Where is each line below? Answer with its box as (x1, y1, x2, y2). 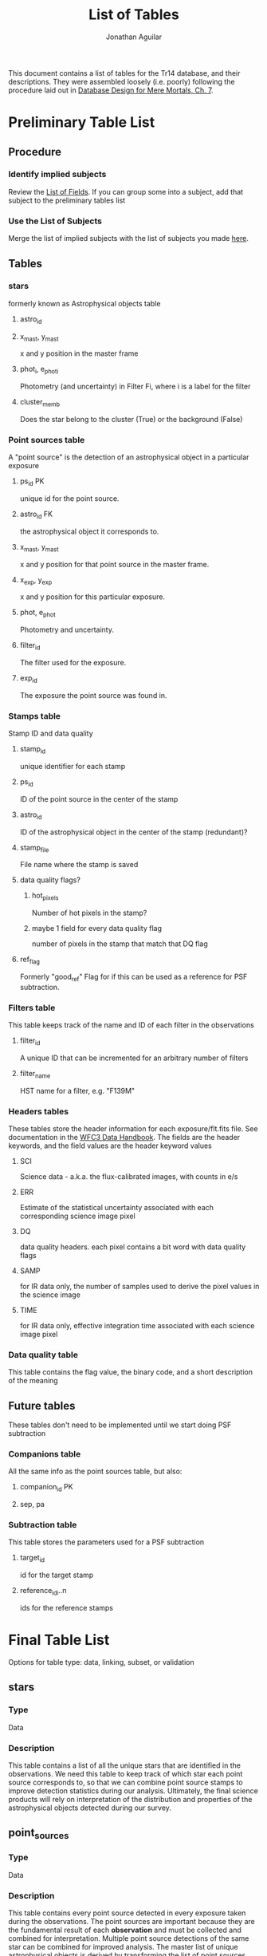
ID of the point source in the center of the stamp (19, 794, 179, 803)
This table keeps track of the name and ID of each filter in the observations (8, 1020, 255, 1030)
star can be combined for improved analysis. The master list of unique (8, 1942, 238, 1952)
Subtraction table (8, 1520, 77, 1531)
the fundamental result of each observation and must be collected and (8, 1925, 241, 1935)
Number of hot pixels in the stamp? (31, 908, 147, 918)
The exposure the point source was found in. (19, 690, 167, 700)
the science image (19, 1290, 81, 1299)
